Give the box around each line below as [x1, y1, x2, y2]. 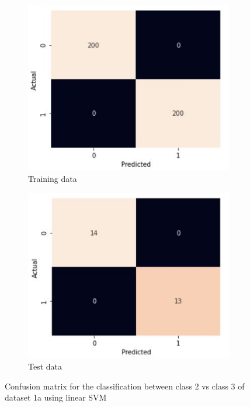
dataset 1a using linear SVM [5, 391, 107, 403]
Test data [28, 360, 62, 372]
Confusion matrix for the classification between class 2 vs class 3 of [5, 380, 245, 392]
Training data [28, 173, 77, 185]
